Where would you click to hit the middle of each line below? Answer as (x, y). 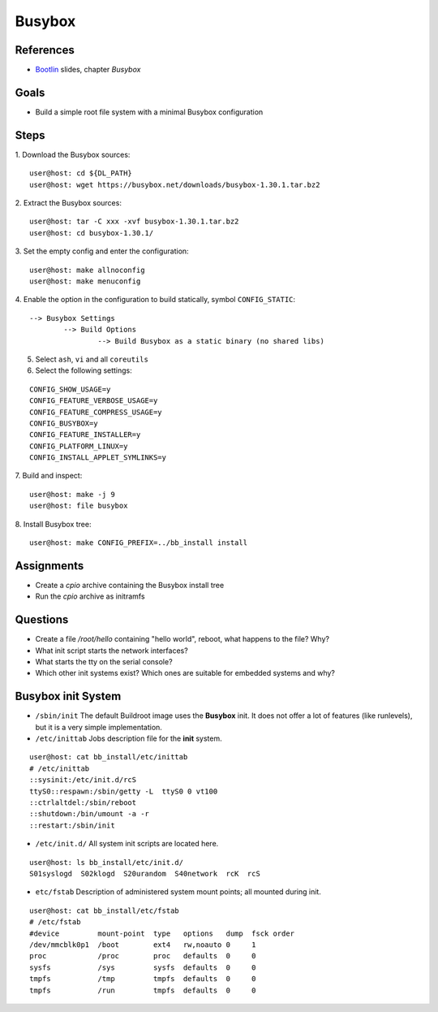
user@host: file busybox (79, 506)
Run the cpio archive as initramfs (90, 596)
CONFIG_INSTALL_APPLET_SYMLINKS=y (98, 458)
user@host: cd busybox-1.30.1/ (92, 233)
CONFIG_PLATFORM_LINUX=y (79, 446)
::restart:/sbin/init (72, 825)
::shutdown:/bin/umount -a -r (90, 814)
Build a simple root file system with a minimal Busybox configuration (149, 112)
